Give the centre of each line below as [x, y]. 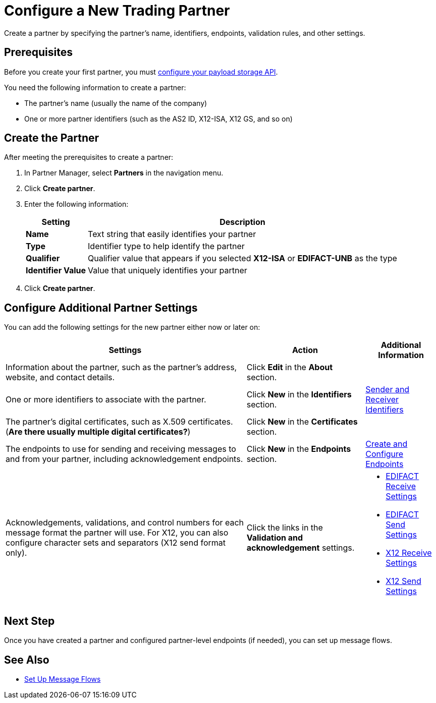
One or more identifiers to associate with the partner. [106, 400]
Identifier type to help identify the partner [166, 246]
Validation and [275, 538]
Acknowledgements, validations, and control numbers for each [125, 523]
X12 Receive [409, 553]
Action [305, 350]
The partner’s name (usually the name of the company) [116, 103]
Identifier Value [56, 271]
